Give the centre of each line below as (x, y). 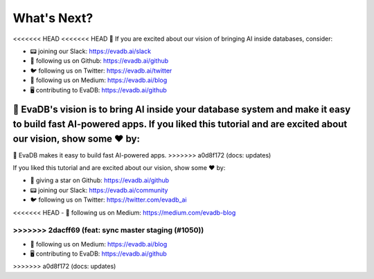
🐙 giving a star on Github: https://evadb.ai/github (100, 180)
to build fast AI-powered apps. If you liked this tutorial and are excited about (180, 124)
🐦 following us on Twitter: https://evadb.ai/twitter (101, 70)
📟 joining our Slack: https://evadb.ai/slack (91, 51)
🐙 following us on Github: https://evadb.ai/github (99, 61)
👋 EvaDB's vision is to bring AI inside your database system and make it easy (182, 109)
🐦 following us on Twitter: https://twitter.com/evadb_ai (108, 200)
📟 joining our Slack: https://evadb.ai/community (99, 190)
